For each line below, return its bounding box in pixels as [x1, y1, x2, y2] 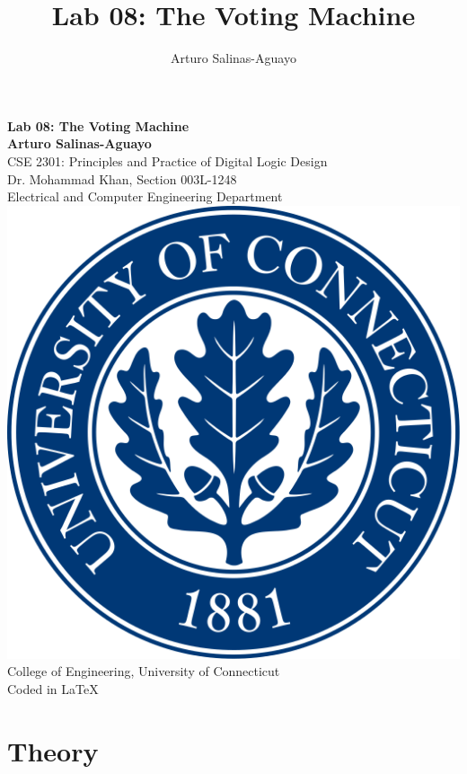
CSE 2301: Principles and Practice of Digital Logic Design [7, 151, 328, 170]
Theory [7, 732, 99, 769]
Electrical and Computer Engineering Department [7, 187, 283, 206]
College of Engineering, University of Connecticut [7, 662, 280, 681]
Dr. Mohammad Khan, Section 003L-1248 [7, 169, 237, 188]
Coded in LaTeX [7, 679, 99, 698]
